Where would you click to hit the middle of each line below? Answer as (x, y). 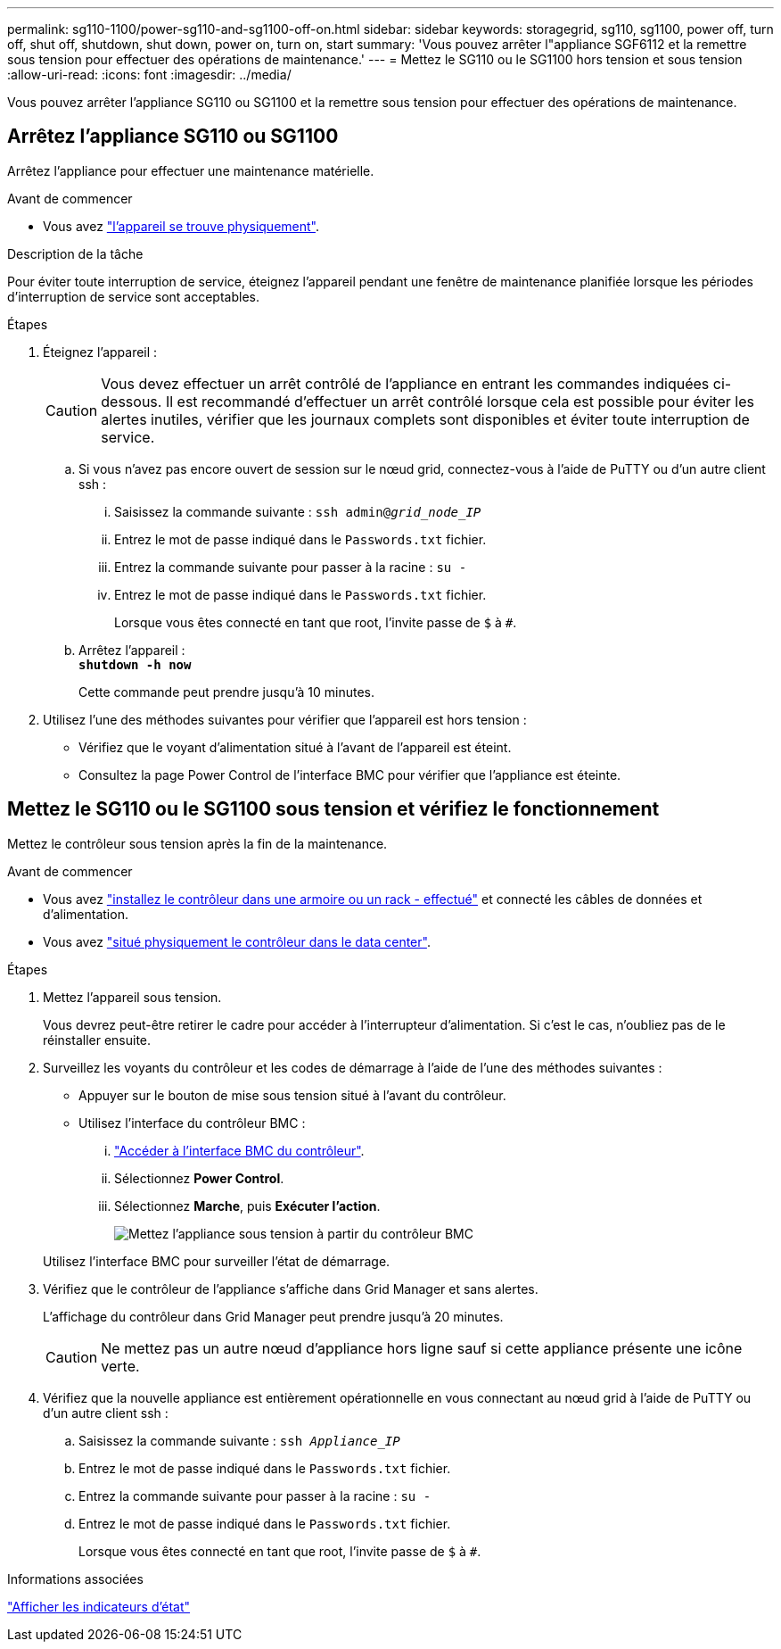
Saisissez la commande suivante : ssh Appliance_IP (239, 1440)
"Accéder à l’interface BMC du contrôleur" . (239, 1150)
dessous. (132, 401)
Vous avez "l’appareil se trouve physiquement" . (181, 226)
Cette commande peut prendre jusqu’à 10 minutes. (226, 692)
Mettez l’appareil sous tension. (132, 997)
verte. (120, 1366)
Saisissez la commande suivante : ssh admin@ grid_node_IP (298, 511)
